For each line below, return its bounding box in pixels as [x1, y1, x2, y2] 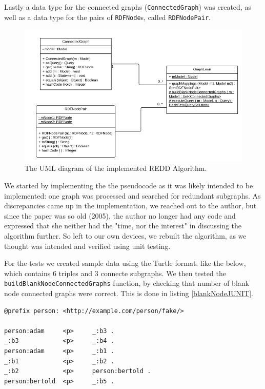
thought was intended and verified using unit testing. [4, 240, 171, 251]
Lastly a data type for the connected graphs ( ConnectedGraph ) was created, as [4, 2, 251, 12]
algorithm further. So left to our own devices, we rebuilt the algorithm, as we [4, 230, 247, 241]
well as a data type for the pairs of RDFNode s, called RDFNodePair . [4, 11, 211, 22]
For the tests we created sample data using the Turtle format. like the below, [4, 258, 246, 268]
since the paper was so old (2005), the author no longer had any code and [4, 210, 236, 221]
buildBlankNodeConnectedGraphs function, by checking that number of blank [4, 278, 249, 288]
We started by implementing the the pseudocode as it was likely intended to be [4, 180, 253, 190]
